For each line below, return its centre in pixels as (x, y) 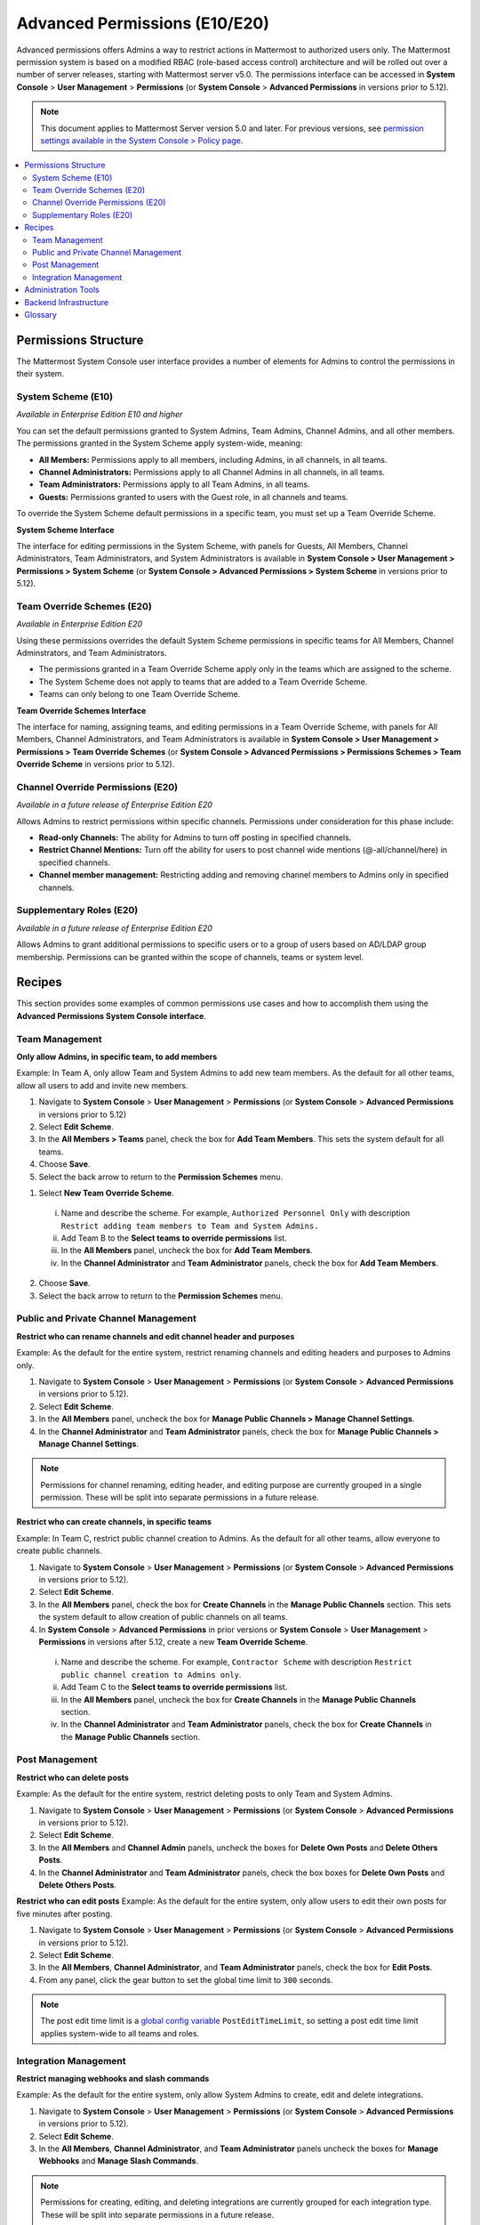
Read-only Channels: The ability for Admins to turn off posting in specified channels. (195, 837)
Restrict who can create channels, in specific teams (114, 1522)
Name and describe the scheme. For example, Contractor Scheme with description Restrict (236, 1662)
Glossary (41, 314)
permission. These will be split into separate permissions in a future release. (180, 1497)
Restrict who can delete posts (72, 1777)
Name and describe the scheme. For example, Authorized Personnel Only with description (236, 1213)
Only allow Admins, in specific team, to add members (117, 1056)
